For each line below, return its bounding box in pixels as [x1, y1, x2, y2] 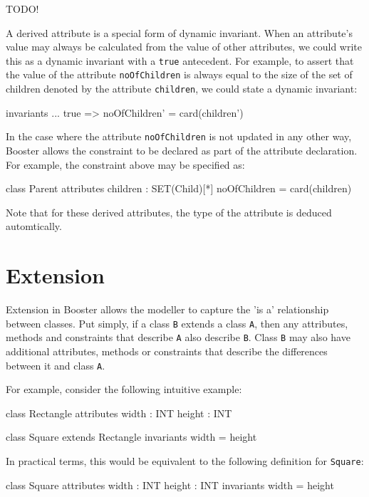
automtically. [6, 219, 62, 234]
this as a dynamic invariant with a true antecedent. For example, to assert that [6, 53, 354, 68]
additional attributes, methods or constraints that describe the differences [6, 344, 328, 358]
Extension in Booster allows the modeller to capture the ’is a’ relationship [6, 302, 329, 317]
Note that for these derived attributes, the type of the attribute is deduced [6, 204, 332, 219]
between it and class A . [6, 357, 105, 372]
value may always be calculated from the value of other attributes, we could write [6, 39, 362, 54]
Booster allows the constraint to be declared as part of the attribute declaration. [6, 143, 358, 157]
